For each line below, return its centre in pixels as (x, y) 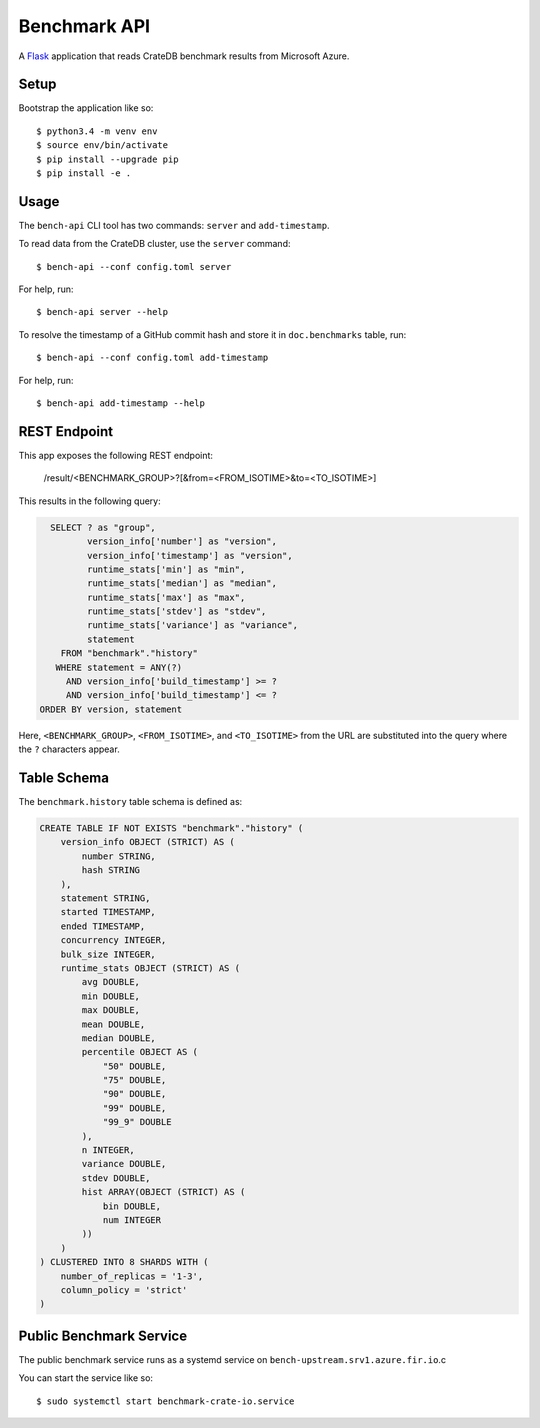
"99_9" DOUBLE (137, 1122)
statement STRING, (105, 898)
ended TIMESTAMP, (103, 926)
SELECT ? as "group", (103, 527)
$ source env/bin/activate (102, 145)
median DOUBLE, (119, 1038)
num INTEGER (132, 1220)
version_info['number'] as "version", (181, 541)
